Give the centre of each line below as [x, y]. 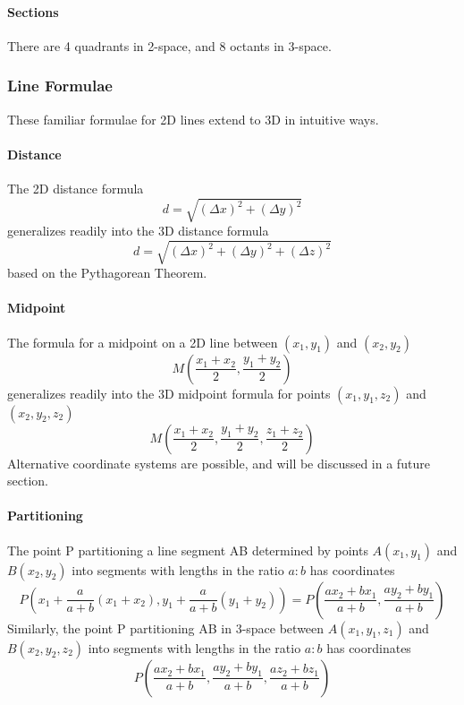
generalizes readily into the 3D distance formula [138, 231]
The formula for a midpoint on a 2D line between [143, 342]
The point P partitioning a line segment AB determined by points [188, 550]
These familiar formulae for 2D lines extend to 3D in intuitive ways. [193, 119]
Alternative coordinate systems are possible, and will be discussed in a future [219, 463]
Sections [33, 11]
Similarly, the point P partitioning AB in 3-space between [166, 628]
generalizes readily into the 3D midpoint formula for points [169, 393]
